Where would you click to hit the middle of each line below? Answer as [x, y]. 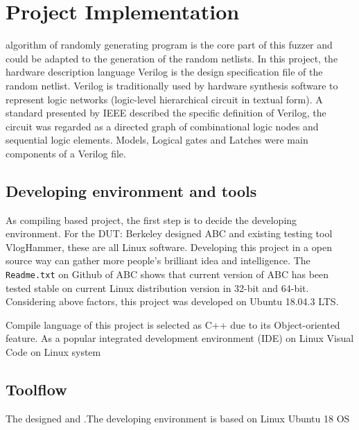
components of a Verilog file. [66, 153]
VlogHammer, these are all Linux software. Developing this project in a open [169, 247]
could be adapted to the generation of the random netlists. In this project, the [172, 58]
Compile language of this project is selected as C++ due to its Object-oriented [173, 324]
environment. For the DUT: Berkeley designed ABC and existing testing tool [169, 233]
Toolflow [36, 389]
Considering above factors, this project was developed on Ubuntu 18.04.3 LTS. [172, 301]
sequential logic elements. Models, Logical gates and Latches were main [157, 140]
